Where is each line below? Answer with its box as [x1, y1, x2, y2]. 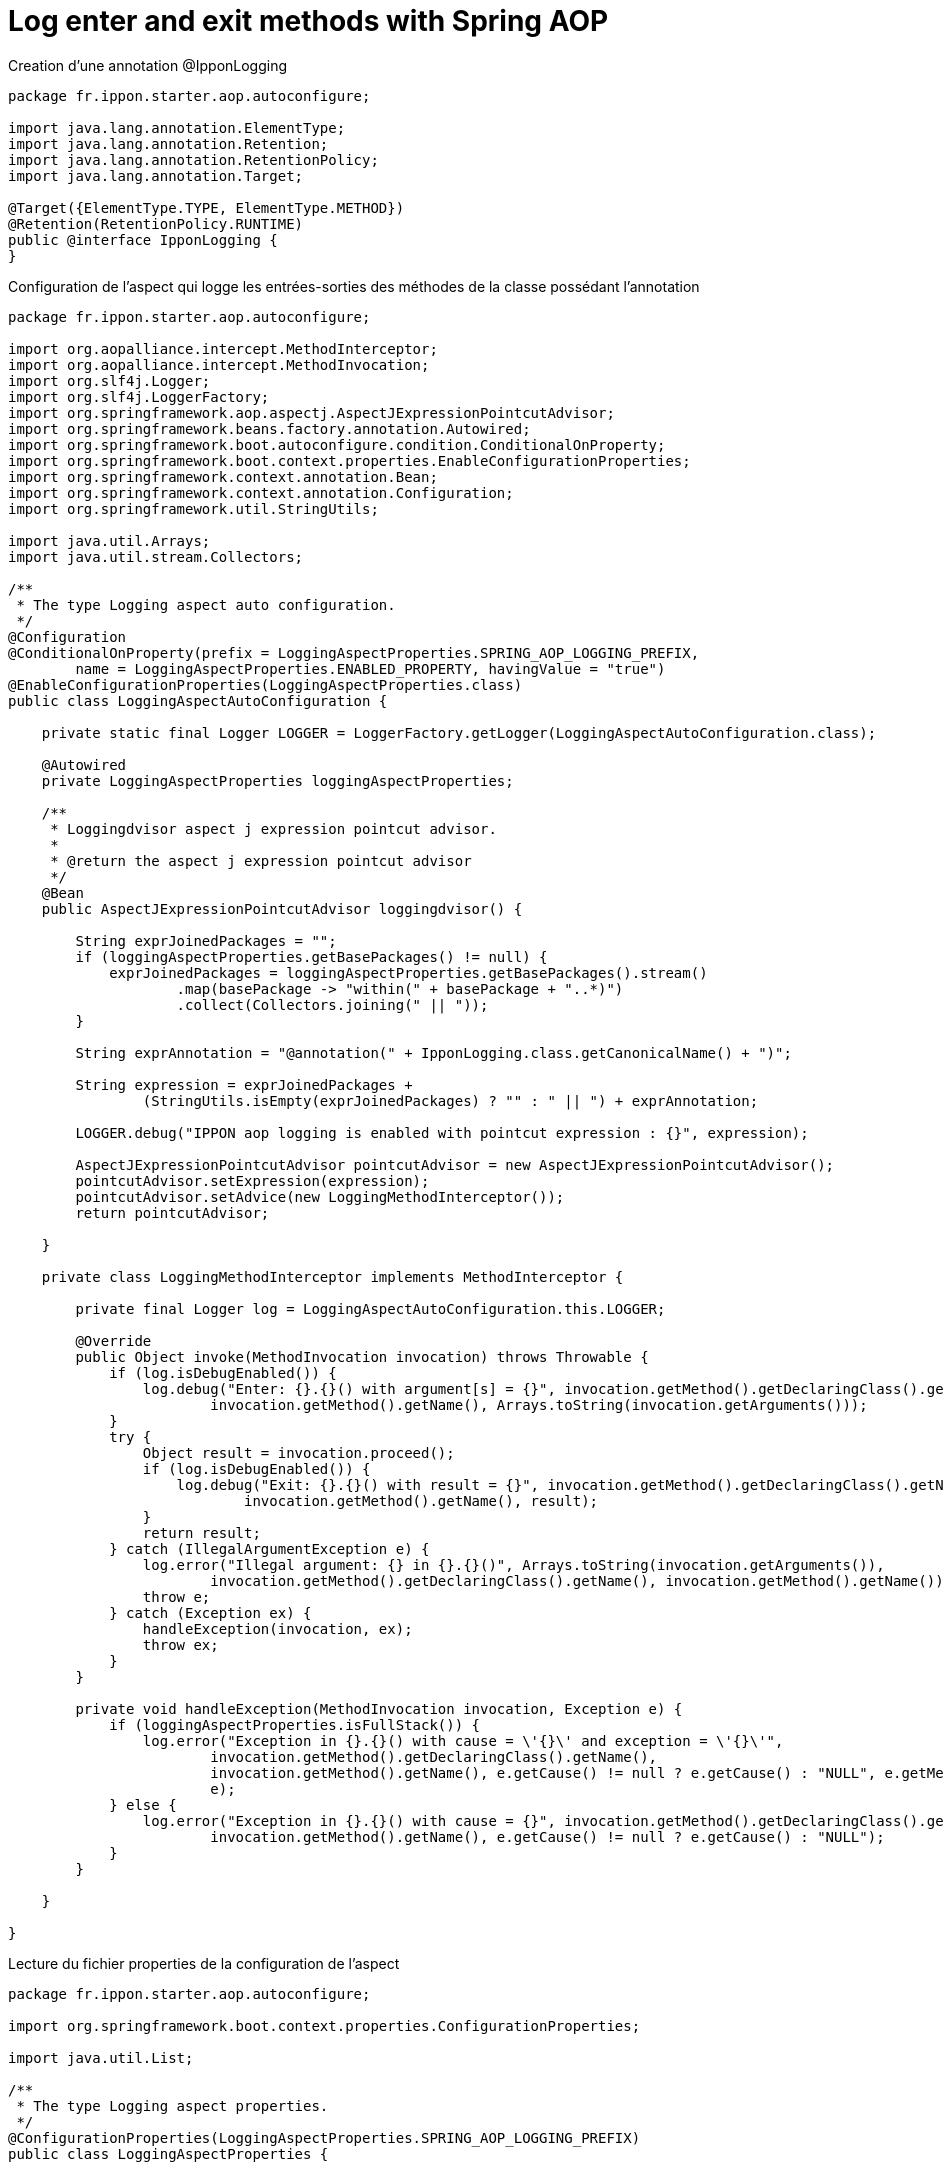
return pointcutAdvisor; [75, 1204, 270, 1221]
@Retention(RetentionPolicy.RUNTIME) [8, 215, 304, 232]
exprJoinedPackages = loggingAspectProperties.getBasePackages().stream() [109, 964, 708, 981]
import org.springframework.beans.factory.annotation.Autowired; [8, 420, 531, 437]
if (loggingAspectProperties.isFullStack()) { [109, 1716, 481, 1733]
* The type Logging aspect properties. [16, 2097, 329, 2114]
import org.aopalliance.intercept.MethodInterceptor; [8, 340, 438, 357]
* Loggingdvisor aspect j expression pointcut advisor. [50, 820, 497, 837]
